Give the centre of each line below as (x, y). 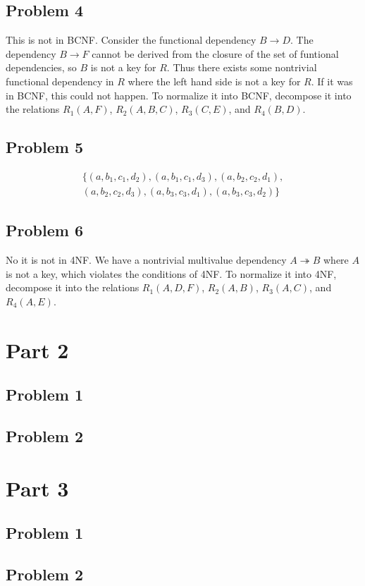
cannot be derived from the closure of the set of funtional (215, 53)
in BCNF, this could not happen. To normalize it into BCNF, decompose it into (179, 95)
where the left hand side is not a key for (214, 81)
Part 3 (37, 488)
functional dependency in (60, 81)
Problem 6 (44, 230)
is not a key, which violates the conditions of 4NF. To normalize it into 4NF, (171, 273)
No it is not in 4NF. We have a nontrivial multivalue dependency (146, 260)
